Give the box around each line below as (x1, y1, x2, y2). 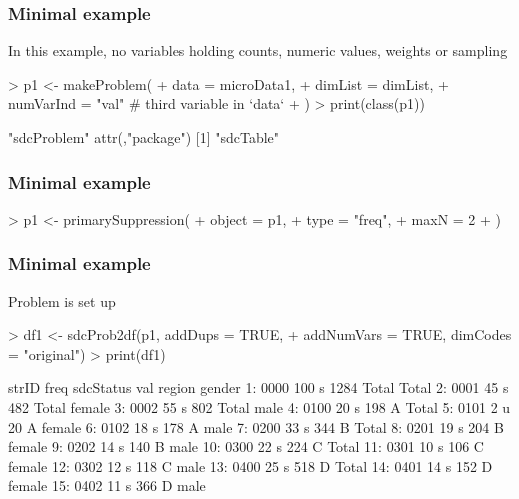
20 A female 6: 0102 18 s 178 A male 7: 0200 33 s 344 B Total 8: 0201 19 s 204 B (8, 416, 504, 437)
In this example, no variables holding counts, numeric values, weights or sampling (8, 40, 508, 61)
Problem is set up (8, 290, 116, 311)
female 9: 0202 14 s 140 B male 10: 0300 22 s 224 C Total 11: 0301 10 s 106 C (8, 436, 484, 457)
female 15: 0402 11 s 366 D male (8, 475, 206, 496)
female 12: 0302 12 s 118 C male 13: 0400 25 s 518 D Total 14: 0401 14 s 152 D (8, 455, 493, 476)
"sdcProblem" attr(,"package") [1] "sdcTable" (8, 127, 280, 147)
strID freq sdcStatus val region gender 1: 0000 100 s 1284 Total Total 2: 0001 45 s (8, 377, 509, 398)
